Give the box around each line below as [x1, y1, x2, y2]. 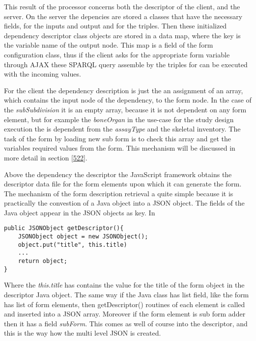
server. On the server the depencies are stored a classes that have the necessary [4, 11, 243, 21]
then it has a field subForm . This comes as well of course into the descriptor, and [4, 318, 248, 328]
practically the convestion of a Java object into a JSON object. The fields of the [4, 198, 245, 208]
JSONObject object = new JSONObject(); [18, 233, 148, 240]
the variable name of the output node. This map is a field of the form [4, 40, 213, 50]
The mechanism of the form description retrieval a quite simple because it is [4, 188, 233, 198]
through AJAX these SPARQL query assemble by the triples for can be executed [4, 59, 248, 69]
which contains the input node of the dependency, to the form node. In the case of [4, 95, 252, 105]
